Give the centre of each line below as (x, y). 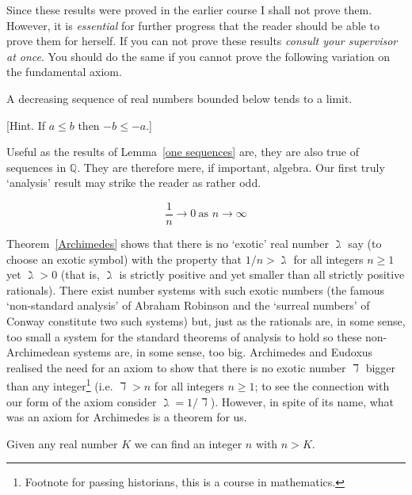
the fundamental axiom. (64, 72)
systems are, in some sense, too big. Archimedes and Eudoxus (223, 352)
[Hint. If (26, 125)
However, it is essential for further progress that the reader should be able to (193, 25)
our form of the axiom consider (82, 401)
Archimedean (38, 352)
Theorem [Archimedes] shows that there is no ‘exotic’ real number (168, 243)
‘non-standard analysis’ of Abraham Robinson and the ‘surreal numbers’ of (188, 305)
